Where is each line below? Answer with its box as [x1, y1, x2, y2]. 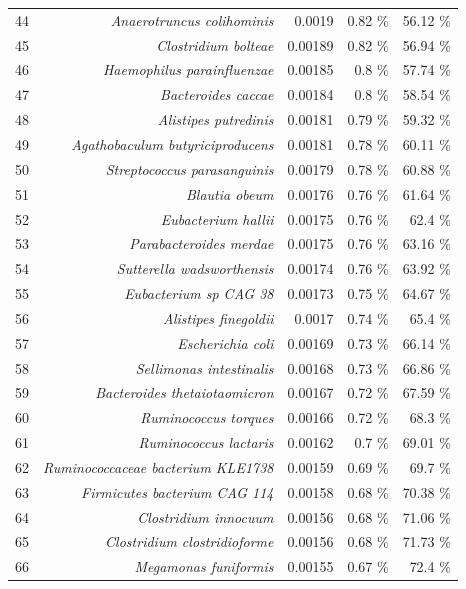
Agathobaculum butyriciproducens [71, 133, 274, 154]
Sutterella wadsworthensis [116, 258, 274, 279]
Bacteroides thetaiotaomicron [95, 382, 274, 403]
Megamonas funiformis [134, 556, 274, 577]
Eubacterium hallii [160, 208, 274, 229]
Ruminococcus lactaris [138, 432, 274, 453]
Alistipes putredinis [157, 109, 274, 130]
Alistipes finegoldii [163, 307, 274, 328]
